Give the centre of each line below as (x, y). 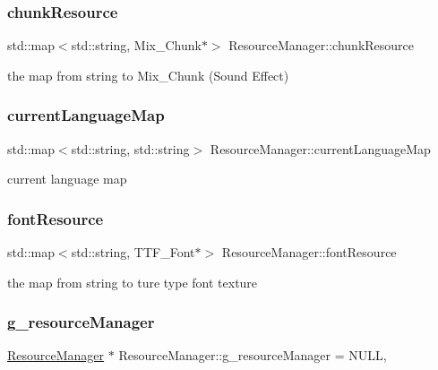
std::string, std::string (130, 148)
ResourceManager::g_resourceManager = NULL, (253, 355)
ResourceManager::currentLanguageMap (320, 148)
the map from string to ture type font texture (133, 282)
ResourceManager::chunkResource (322, 45)
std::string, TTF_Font (133, 252)
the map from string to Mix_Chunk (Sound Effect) (148, 75)
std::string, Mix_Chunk (136, 45)
